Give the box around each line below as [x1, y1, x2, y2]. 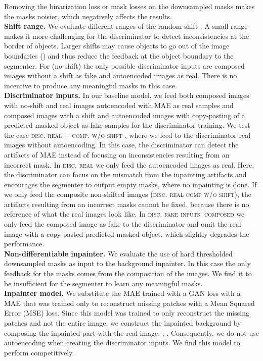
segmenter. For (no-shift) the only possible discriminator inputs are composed [4, 60, 245, 71]
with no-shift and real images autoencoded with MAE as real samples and [4, 99, 234, 110]
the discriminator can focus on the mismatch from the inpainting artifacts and [4, 169, 247, 180]
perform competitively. [4, 347, 74, 357]
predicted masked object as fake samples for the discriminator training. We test [4, 120, 250, 130]
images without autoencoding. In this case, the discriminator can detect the [4, 139, 239, 150]
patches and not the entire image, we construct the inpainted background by [4, 318, 241, 328]
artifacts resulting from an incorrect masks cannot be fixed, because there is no [4, 198, 249, 209]
